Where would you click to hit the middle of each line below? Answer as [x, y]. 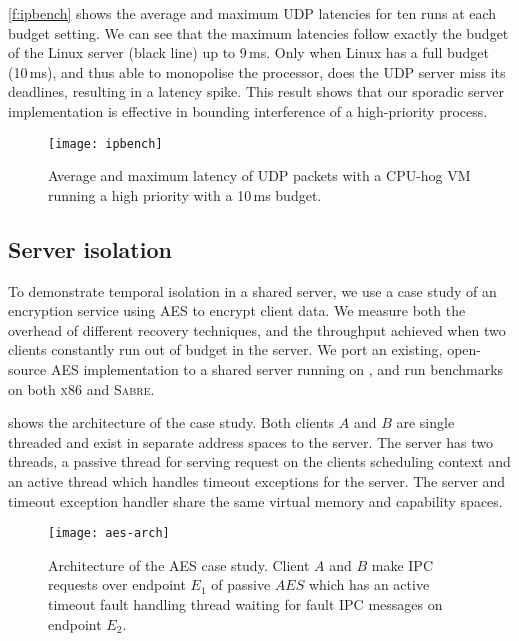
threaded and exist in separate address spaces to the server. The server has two [251, 441]
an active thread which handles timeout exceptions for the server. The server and [257, 480]
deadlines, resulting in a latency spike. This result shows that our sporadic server [256, 91]
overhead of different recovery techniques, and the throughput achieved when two [257, 329]
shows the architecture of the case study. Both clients [171, 422]
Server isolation [90, 248]
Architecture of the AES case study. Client [179, 564]
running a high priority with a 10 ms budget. [185, 194]
